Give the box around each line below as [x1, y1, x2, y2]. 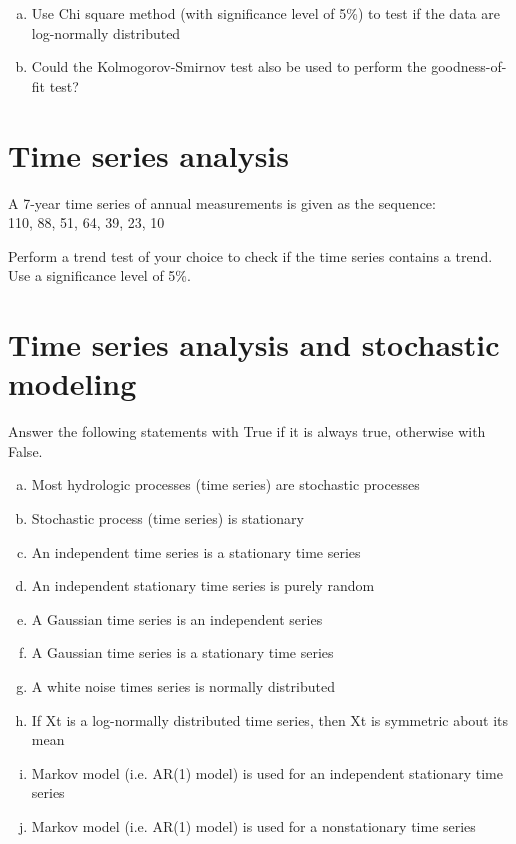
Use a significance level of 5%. [8, 265, 191, 286]
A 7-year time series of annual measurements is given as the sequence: [8, 192, 436, 213]
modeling [8, 363, 137, 404]
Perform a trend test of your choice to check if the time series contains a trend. [8, 245, 493, 266]
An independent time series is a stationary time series [31, 541, 361, 562]
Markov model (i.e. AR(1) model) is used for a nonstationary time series [31, 815, 476, 836]
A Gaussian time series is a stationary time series [31, 642, 334, 663]
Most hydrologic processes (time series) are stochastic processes [31, 474, 420, 495]
